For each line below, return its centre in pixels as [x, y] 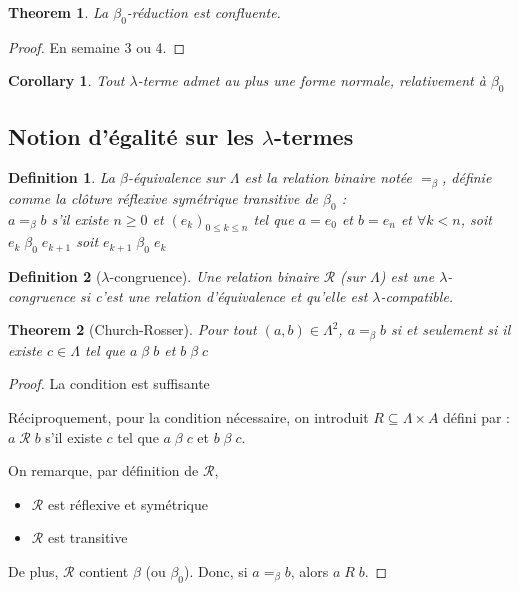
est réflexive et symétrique [127, 503]
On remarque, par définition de [103, 470]
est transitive [87, 537]
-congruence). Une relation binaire [214, 276]
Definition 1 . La [61, 177]
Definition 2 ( [55, 276]
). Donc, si [216, 571]
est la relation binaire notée [328, 177]
